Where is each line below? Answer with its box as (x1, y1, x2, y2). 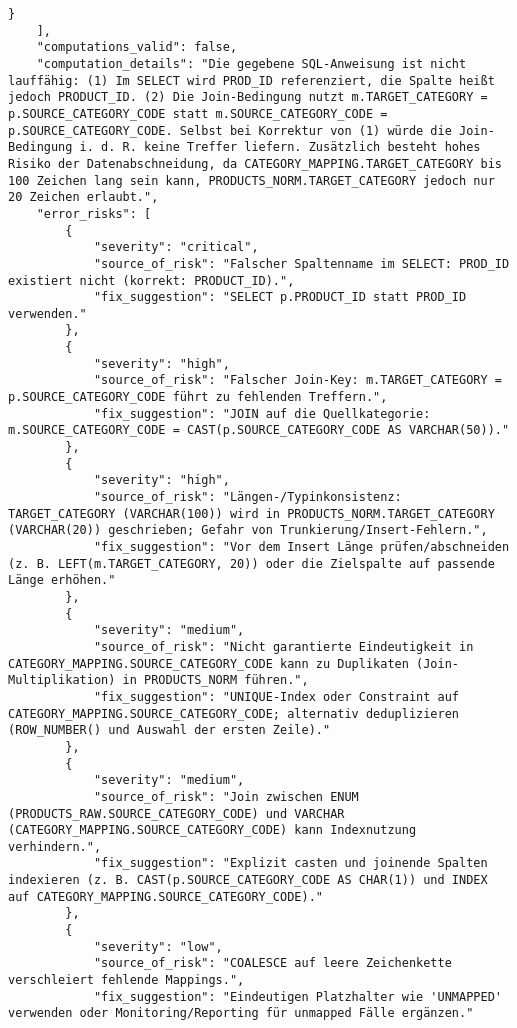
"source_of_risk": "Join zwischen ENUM (93, 789, 359, 804)
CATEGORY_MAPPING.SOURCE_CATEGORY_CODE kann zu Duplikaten (8, 656, 409, 671)
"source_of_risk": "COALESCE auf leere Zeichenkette (93, 956, 452, 971)
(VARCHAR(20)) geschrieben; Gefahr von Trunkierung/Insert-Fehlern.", (8, 523, 488, 538)
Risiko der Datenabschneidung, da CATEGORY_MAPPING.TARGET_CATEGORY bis (8, 156, 502, 171)
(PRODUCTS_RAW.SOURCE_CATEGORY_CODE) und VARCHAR (8, 806, 345, 821)
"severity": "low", (93, 939, 223, 954)
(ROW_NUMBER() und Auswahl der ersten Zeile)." (8, 723, 331, 738)
